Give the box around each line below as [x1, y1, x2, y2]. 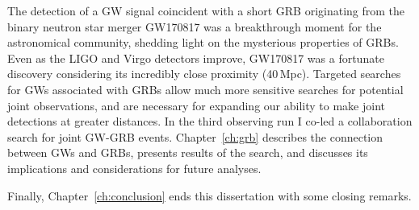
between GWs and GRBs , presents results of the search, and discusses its [7, 144, 368, 161]
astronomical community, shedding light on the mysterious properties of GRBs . [7, 34, 399, 51]
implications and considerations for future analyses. [7, 159, 262, 176]
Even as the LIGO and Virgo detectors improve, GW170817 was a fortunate [7, 49, 384, 66]
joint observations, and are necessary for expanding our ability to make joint [7, 97, 385, 113]
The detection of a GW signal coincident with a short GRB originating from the [7, 2, 405, 19]
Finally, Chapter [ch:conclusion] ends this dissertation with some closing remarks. [7, 187, 412, 204]
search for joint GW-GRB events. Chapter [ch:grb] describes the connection [7, 128, 383, 145]
